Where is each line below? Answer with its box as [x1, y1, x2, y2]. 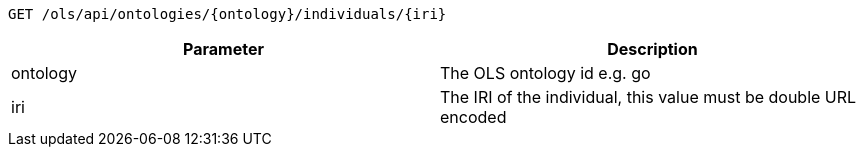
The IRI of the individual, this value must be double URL [440, 87, 857, 107]
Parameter [183, 39, 264, 59]
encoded [440, 107, 507, 127]
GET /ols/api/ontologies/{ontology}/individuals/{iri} [8, 6, 447, 22]
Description [607, 39, 698, 59]
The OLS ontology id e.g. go [440, 63, 651, 83]
